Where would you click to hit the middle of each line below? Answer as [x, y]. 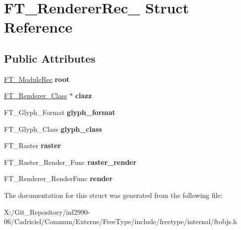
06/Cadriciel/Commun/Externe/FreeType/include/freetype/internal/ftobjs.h [120, 221]
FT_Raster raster [33, 145]
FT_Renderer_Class [36, 96]
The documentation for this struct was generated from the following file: [113, 195]
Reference [38, 27]
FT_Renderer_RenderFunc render [58, 178]
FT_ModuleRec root [37, 79]
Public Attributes [50, 58]
